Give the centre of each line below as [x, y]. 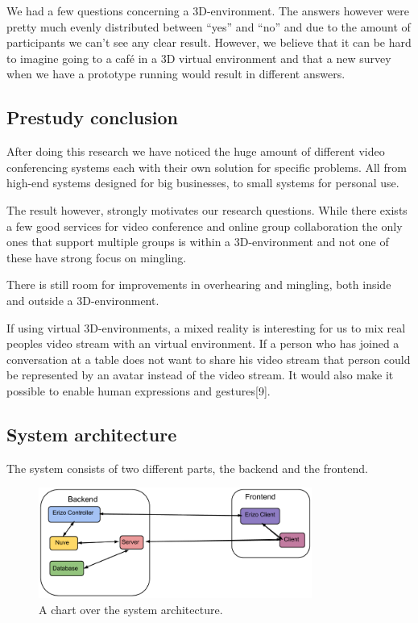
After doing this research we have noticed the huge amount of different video [196, 151]
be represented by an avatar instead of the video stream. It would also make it [200, 375]
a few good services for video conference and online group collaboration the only [205, 226]
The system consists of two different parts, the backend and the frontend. [187, 468]
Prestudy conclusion [92, 117]
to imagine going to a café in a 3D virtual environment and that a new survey [199, 58]
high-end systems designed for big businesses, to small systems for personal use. [203, 183]
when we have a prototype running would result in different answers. [176, 74]
